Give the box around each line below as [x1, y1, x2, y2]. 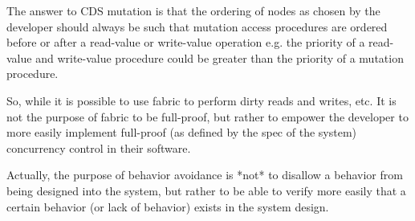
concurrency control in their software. [6, 139, 191, 156]
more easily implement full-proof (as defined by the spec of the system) [6, 124, 356, 141]
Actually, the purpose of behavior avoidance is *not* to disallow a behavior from [6, 166, 403, 183]
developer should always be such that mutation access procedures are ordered [6, 18, 388, 35]
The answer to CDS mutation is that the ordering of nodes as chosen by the [6, 2, 380, 18]
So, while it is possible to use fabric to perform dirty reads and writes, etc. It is [6, 92, 397, 108]
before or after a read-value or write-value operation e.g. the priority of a [6, 34, 365, 51]
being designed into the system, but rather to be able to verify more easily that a [6, 182, 406, 198]
